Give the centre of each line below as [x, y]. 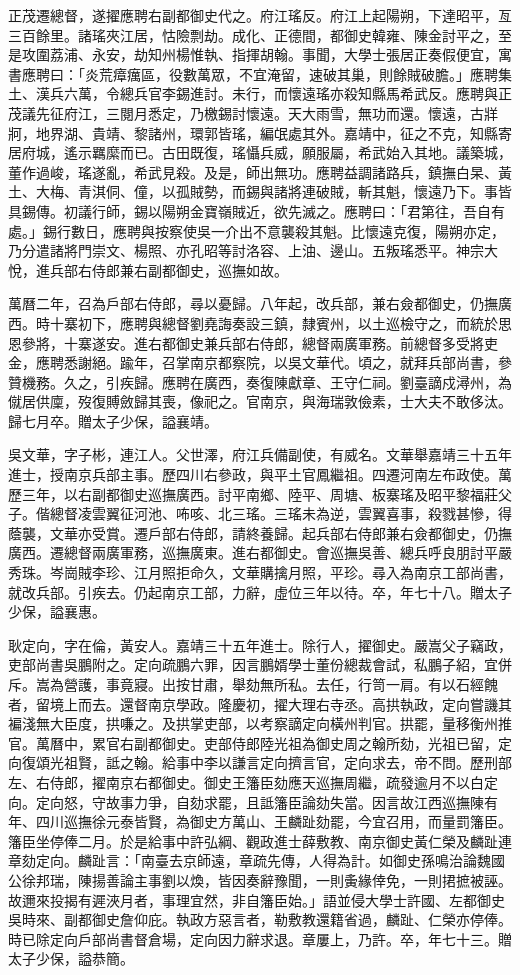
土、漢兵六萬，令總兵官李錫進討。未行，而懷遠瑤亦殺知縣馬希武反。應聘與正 [260, 93]
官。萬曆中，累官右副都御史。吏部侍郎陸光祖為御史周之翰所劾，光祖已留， [253, 742]
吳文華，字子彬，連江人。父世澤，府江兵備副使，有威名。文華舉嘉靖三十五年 [260, 454]
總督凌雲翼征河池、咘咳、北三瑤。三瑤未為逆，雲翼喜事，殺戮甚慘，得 [280, 513]
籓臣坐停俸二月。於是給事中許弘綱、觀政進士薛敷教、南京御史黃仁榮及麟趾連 [260, 840]
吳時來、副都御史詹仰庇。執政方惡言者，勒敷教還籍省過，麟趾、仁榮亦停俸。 [260, 919]
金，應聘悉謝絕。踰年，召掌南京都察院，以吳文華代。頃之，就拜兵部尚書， [253, 362]
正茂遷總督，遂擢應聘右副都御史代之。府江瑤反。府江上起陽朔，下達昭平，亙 [260, 15]
